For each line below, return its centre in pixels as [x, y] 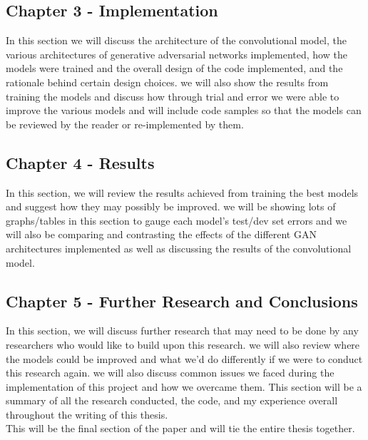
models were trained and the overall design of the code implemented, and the [174, 68]
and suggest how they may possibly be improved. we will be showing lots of [171, 206]
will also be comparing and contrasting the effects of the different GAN [161, 234]
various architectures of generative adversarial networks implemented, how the [177, 54]
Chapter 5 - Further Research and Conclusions [182, 301]
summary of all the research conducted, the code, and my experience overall [172, 400]
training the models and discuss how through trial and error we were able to [173, 96]
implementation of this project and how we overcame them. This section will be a [184, 386]
